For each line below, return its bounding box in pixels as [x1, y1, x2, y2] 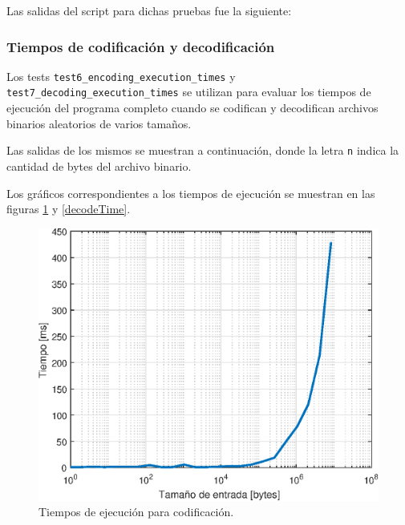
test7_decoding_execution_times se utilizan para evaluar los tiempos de [6, 83, 371, 100]
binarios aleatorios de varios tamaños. [6, 115, 192, 131]
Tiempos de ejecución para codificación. [38, 503, 234, 520]
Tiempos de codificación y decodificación [6, 36, 275, 56]
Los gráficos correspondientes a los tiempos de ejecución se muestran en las [6, 184, 375, 201]
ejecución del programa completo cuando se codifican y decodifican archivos [6, 99, 379, 116]
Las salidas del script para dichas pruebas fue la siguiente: [6, 2, 292, 18]
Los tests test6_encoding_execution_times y [6, 67, 236, 84]
